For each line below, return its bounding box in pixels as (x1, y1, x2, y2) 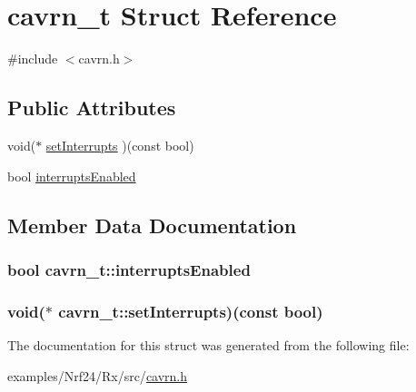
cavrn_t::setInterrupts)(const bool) (58, 299, 323, 322)
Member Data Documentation (7, 211, 297, 239)
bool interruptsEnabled (7, 166, 136, 185)
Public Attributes (7, 93, 176, 122)
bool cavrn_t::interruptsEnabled (7, 258, 251, 280)
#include (7, 49, 58, 68)
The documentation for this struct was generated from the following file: (7, 335, 410, 354)
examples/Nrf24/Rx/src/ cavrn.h (7, 366, 188, 385)
